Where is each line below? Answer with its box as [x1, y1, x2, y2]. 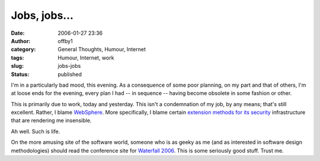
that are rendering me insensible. [11, 117, 92, 124]
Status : [11, 71, 30, 78]
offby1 [57, 37, 73, 44]
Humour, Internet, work [57, 54, 114, 61]
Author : [11, 37, 31, 44]
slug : [11, 63, 24, 70]
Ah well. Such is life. [11, 127, 60, 135]
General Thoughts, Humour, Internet [57, 46, 146, 53]
